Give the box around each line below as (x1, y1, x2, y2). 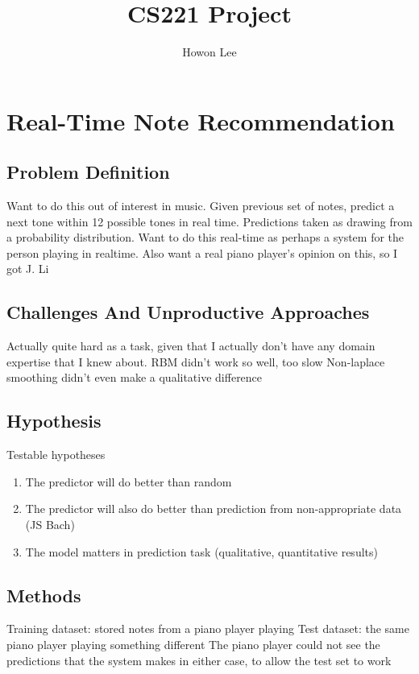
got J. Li (6, 260, 49, 277)
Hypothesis (6, 408, 102, 433)
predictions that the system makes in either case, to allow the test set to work (6, 651, 392, 668)
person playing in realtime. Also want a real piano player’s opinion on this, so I (6, 244, 398, 261)
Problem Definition (6, 159, 170, 184)
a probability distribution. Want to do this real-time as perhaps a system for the (6, 229, 404, 246)
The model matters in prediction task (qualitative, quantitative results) (25, 543, 378, 560)
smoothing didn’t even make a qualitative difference (6, 369, 263, 386)
